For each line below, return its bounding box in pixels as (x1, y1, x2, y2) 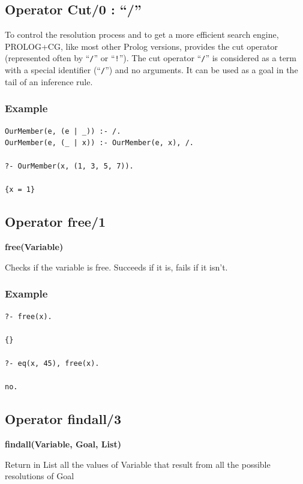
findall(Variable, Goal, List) (5, 438, 121, 450)
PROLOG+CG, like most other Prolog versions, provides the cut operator (5, 40, 278, 52)
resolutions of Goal (5, 470, 74, 482)
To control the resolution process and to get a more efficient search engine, (5, 28, 279, 41)
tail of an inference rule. (5, 75, 93, 88)
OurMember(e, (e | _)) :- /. (5, 127, 121, 136)
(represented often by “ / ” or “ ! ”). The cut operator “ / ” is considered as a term (5, 52, 297, 64)
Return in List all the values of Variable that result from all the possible (5, 458, 271, 470)
